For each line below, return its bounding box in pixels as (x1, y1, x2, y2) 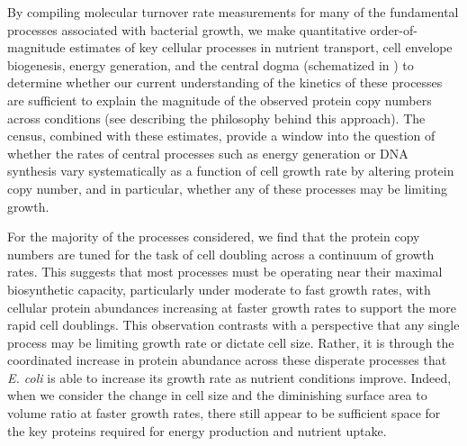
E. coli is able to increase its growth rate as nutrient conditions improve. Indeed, (7, 368, 452, 387)
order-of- (370, 20, 418, 39)
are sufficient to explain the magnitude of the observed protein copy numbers (7, 90, 432, 109)
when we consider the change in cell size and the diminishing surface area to (7, 386, 427, 405)
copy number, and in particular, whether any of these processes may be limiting (7, 178, 447, 197)
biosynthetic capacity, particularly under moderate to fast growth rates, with (7, 279, 431, 298)
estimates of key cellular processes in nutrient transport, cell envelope (69, 38, 453, 57)
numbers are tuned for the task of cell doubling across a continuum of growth (7, 244, 435, 263)
